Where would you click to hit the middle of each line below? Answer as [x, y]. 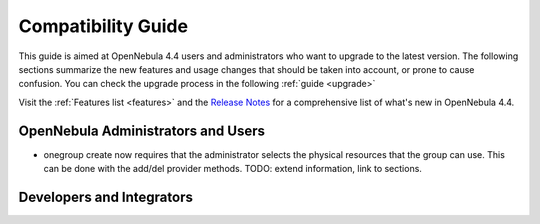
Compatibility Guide [103, 26]
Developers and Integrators [106, 196]
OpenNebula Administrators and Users [141, 130]
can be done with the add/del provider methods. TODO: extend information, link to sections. [232, 169]
